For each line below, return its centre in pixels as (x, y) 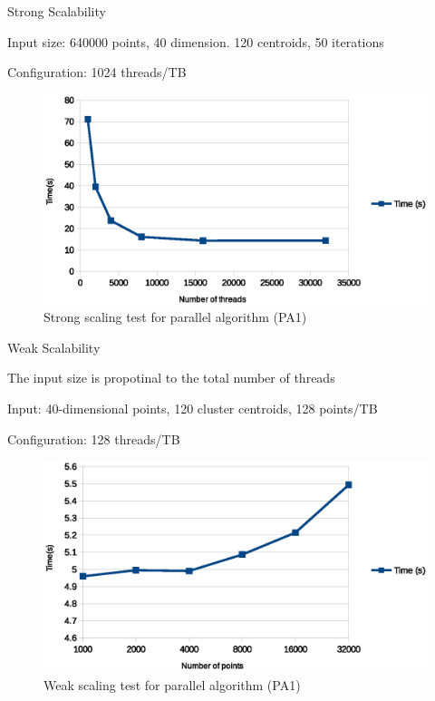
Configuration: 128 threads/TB (94, 438)
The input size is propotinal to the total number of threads (171, 378)
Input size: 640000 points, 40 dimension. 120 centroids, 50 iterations (196, 41)
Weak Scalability (54, 347)
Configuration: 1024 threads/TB (97, 72)
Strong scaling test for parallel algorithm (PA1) (175, 317)
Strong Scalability (57, 11)
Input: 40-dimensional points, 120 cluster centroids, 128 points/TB (193, 409)
